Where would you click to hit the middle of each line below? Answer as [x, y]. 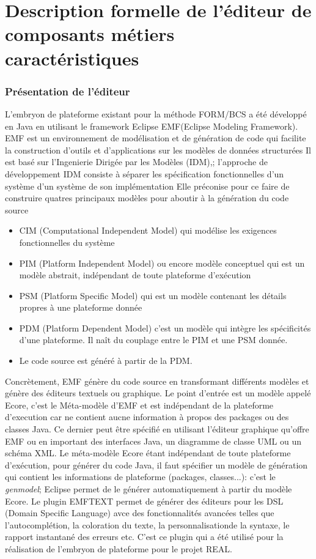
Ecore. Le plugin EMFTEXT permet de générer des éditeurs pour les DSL [144, 501]
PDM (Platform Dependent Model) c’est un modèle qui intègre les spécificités [165, 328]
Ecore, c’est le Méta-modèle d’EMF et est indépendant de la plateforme [139, 405]
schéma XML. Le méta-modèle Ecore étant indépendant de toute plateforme [148, 453]
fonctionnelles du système [67, 242]
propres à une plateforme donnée [81, 307]
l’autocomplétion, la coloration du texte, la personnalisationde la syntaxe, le [147, 524]
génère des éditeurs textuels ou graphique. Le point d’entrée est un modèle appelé [158, 393]
